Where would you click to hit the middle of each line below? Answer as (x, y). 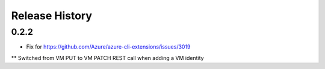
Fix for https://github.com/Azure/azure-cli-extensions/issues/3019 (108, 47)
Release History (52, 16)
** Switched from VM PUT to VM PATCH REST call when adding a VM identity (107, 58)
